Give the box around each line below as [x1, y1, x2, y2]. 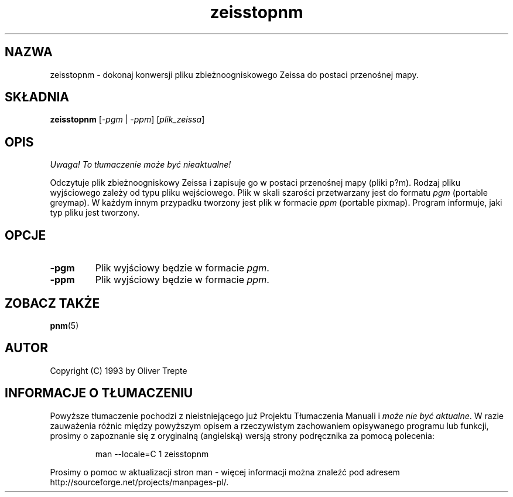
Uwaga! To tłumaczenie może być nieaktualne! [50, 159, 231, 170]
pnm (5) [50, 320, 79, 331]
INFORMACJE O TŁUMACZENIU [5, 386, 193, 401]
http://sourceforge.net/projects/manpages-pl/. [50, 476, 229, 487]
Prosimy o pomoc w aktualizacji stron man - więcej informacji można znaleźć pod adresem [50, 467, 400, 477]
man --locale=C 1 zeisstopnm [95, 448, 209, 459]
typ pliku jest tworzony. [50, 207, 140, 218]
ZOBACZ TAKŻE [5, 295, 100, 311]
